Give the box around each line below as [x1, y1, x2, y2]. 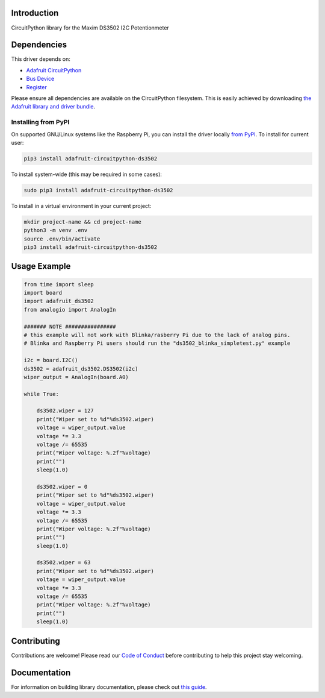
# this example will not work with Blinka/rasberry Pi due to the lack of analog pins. [23, 332, 291, 338]
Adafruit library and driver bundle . [11, 103, 96, 110]
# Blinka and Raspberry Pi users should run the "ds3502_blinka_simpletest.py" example [23, 340, 291, 347]
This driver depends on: [11, 55, 70, 63]
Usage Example [11, 261, 71, 271]
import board [23, 289, 63, 296]
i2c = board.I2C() [23, 357, 78, 364]
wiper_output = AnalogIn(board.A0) [23, 374, 129, 380]
